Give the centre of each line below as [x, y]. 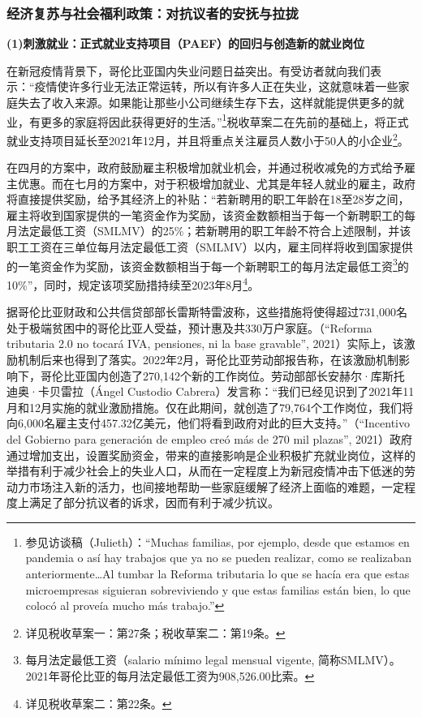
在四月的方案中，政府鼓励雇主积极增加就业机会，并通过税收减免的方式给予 [205, 167]
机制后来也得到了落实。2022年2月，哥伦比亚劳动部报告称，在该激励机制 [208, 359]
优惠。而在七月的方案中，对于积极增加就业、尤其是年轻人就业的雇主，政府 [216, 183]
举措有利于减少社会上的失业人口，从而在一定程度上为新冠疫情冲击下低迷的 [205, 471]
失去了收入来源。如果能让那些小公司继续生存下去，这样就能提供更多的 [205, 102]
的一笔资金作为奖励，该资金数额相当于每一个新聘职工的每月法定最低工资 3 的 [208, 264]
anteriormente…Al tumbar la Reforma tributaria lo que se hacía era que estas [217, 574]
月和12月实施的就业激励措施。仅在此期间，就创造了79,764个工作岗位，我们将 [210, 407]
